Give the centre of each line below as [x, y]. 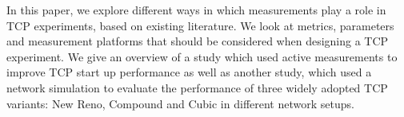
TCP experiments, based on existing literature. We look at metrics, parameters [200, 25]
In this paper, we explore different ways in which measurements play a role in [196, 10]
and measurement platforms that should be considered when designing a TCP [198, 41]
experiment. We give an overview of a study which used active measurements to [202, 56]
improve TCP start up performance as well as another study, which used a [189, 72]
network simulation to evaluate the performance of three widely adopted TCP [197, 87]
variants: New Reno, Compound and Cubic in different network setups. [180, 103]
